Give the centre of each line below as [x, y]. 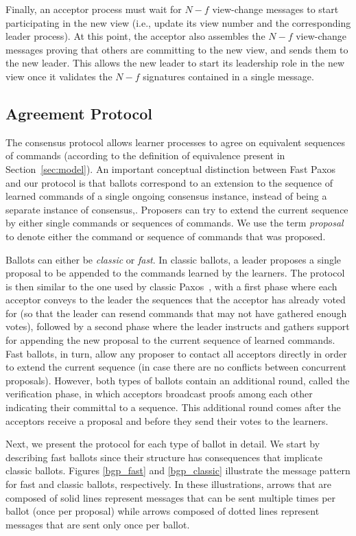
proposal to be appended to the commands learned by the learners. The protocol [175, 273]
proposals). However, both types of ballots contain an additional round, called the [178, 380]
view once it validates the [59, 76]
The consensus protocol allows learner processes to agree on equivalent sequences [176, 142]
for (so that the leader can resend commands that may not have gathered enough [176, 313]
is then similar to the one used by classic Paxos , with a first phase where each [171, 286]
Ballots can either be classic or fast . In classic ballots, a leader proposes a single [174, 259]
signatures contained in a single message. [228, 76]
